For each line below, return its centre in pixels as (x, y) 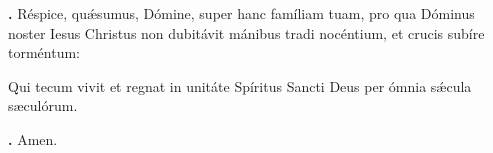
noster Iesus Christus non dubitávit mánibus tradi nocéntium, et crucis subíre (246, 32)
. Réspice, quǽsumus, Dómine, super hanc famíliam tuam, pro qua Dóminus (241, 13)
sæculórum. (43, 105)
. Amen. (33, 138)
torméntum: (44, 52)
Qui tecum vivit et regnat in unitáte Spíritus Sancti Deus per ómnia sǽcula (240, 85)
